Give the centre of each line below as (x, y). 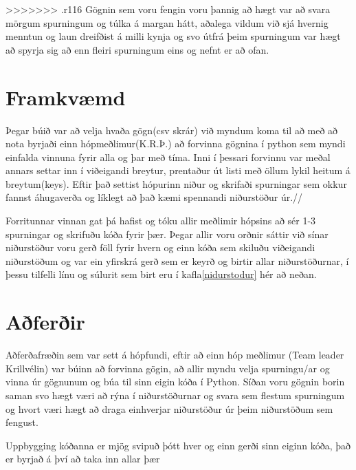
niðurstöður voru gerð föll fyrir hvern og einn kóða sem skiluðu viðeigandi (160, 247)
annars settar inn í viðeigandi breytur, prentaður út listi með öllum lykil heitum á (178, 170)
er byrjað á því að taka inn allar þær (83, 459)
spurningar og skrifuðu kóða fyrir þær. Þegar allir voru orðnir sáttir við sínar (167, 234)
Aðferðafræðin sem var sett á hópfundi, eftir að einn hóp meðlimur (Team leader (175, 355)
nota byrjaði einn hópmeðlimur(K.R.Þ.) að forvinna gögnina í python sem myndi (176, 143)
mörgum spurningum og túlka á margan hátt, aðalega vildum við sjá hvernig (167, 22)
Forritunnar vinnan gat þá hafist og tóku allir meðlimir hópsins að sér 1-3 (161, 221)
